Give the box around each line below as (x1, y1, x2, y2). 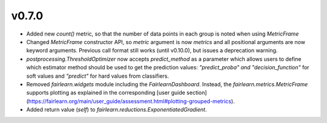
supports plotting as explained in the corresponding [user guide (26, 89, 186, 96)
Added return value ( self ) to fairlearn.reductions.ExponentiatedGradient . (26, 106, 207, 113)
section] (187, 89, 207, 96)
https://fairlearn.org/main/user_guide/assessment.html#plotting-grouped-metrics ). (28, 97, 235, 105)
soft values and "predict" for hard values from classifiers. (26, 72, 170, 80)
